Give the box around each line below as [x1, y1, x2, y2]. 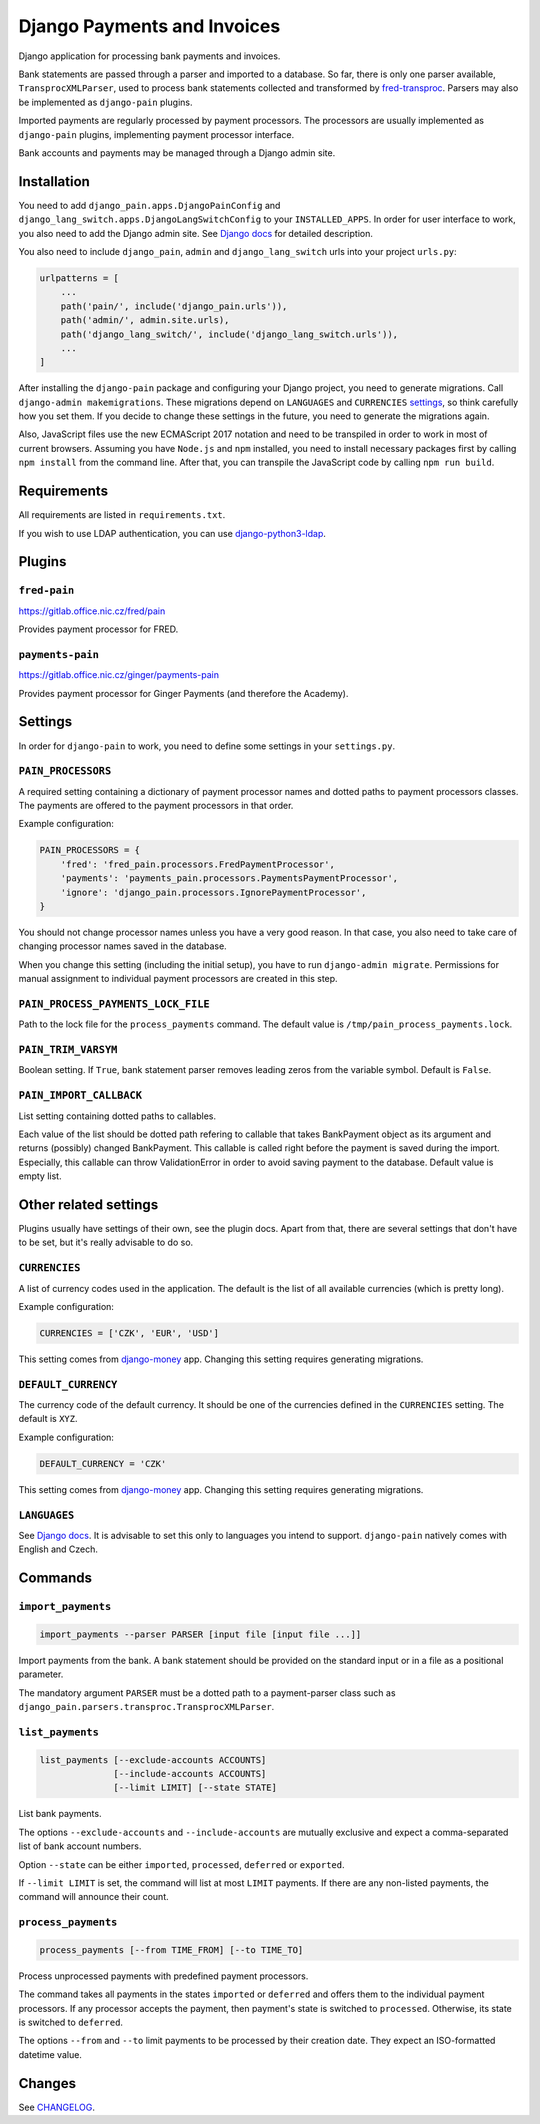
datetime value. [18, 2048, 82, 2060]
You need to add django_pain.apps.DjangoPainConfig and [18, 199, 281, 211]
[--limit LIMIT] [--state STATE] [113, 1782, 277, 1794]
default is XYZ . [18, 1413, 79, 1425]
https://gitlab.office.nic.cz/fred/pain [18, 605, 166, 617]
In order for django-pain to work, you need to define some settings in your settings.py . [18, 740, 395, 752]
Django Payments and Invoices [18, 15, 281, 37]
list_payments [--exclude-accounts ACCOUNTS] [39, 1754, 267, 1765]
